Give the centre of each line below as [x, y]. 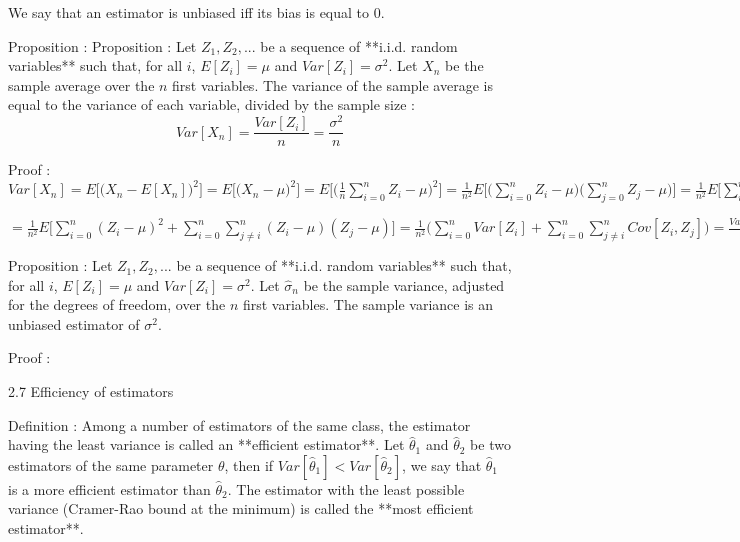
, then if [249, 464]
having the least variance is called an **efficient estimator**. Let [206, 444]
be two [490, 444]
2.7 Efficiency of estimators [91, 391]
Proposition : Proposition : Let [102, 45]
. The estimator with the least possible [346, 488]
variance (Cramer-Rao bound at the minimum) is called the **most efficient [241, 508]
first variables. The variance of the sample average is [332, 84]
